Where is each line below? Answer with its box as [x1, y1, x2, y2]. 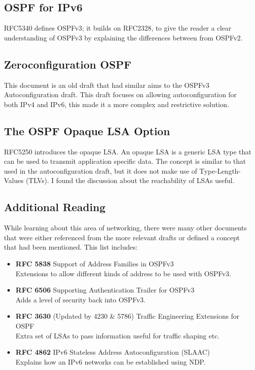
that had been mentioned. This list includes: [4, 242, 138, 252]
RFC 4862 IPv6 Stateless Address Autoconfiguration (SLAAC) [15, 347, 210, 357]
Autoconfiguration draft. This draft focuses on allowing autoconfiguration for [4, 89, 237, 100]
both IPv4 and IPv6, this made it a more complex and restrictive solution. [4, 99, 229, 109]
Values [4, 175, 24, 185]
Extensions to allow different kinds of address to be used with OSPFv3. [15, 268, 231, 278]
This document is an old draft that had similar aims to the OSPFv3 [4, 79, 210, 90]
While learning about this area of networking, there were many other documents [4, 222, 247, 233]
